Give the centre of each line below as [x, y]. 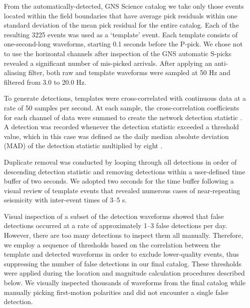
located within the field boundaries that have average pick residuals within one [121, 15]
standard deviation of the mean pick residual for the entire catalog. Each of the [121, 25]
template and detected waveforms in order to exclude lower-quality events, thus [122, 254]
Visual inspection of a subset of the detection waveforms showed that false [114, 216]
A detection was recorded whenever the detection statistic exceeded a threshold [122, 127]
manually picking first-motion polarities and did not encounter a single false [116, 292]
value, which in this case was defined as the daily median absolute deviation [117, 136]
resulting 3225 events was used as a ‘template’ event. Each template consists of [121, 34]
